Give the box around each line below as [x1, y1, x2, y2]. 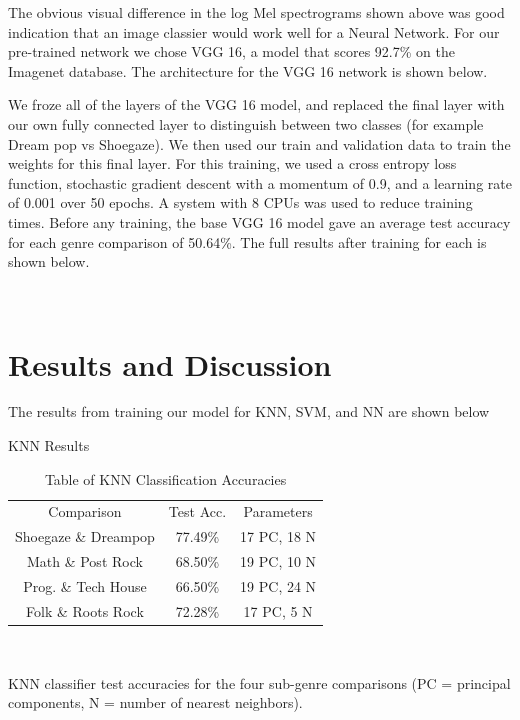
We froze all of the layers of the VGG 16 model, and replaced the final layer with [8, 94, 505, 115]
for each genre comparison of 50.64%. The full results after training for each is [8, 231, 487, 252]
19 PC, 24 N [240, 576, 317, 596]
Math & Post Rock [26, 551, 143, 572]
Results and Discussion [8, 343, 332, 384]
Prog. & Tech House [23, 576, 147, 596]
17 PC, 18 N [240, 526, 317, 547]
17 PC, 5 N [243, 600, 313, 621]
